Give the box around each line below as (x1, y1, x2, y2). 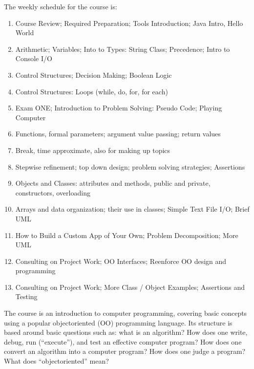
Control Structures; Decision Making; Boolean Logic (15, 69, 172, 80)
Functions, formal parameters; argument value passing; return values (15, 129, 221, 139)
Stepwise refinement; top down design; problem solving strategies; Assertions (15, 161, 245, 172)
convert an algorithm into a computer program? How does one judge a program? (4, 346, 246, 356)
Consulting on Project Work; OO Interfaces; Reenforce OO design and (15, 256, 227, 266)
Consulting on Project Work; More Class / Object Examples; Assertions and (15, 282, 245, 292)
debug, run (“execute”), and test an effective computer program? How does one (4, 336, 242, 347)
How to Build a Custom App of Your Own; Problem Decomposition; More (15, 230, 238, 240)
